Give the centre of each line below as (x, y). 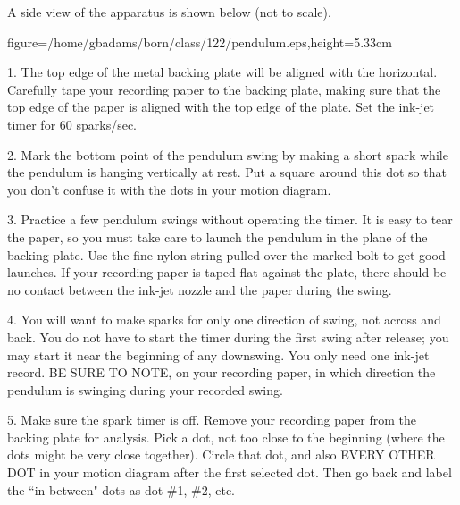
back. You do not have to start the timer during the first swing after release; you (228, 337)
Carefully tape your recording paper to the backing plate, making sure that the (224, 89)
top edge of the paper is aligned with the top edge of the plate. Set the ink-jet (221, 107)
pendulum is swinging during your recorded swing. (145, 389)
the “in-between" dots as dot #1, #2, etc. (121, 489)
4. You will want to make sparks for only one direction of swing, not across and (224, 320)
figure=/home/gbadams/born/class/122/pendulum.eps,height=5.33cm (200, 42)
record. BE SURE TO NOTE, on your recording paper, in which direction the (222, 372)
